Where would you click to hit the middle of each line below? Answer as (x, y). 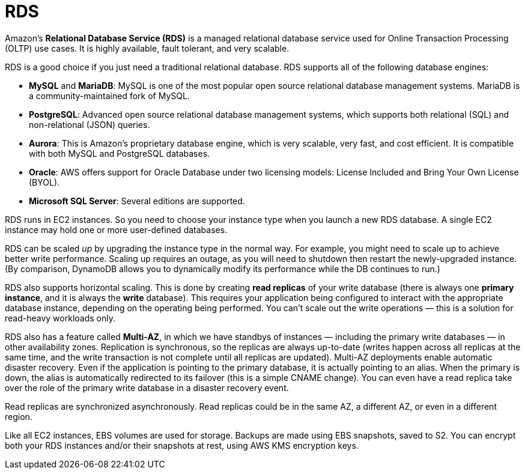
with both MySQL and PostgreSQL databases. (120, 153)
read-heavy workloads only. (60, 318)
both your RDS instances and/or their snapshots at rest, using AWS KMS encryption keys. (182, 445)
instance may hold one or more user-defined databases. (116, 229)
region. (19, 416)
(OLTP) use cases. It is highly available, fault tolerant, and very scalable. (147, 48)
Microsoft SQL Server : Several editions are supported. (137, 201)
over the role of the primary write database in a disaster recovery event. (147, 387)
